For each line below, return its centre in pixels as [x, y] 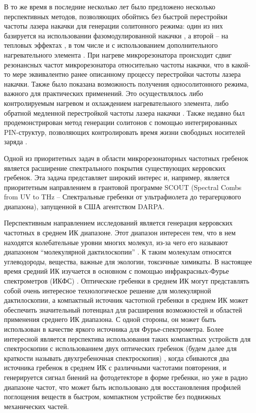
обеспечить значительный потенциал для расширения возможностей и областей [123, 309]
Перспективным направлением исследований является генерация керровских [118, 223]
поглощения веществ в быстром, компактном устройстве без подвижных [112, 397]
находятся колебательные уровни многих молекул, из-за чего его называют [116, 242]
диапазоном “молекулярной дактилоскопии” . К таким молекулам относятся [118, 252]
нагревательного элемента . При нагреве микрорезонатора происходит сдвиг [118, 54]
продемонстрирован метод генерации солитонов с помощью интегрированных [121, 122]
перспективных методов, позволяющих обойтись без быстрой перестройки [116, 16]
